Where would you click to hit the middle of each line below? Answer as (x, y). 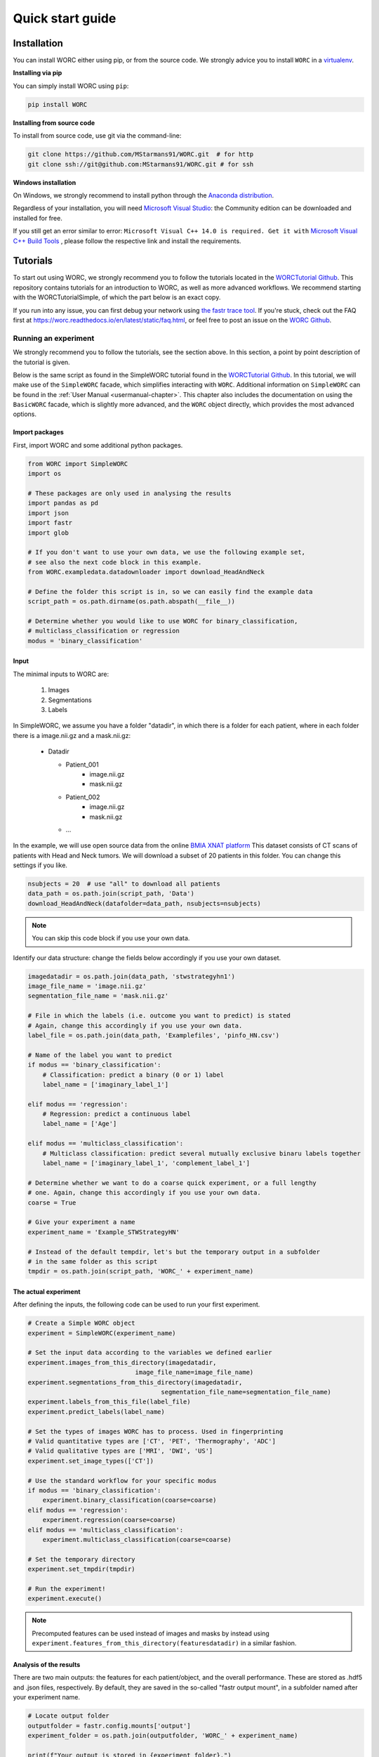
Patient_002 (83, 797)
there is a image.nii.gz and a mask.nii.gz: (72, 735)
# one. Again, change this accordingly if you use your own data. (144, 1193)
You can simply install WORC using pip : (71, 86)
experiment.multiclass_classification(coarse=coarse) (137, 1539)
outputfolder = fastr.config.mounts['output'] (109, 1726)
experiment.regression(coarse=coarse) (109, 1520)
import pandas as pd (63, 503)
